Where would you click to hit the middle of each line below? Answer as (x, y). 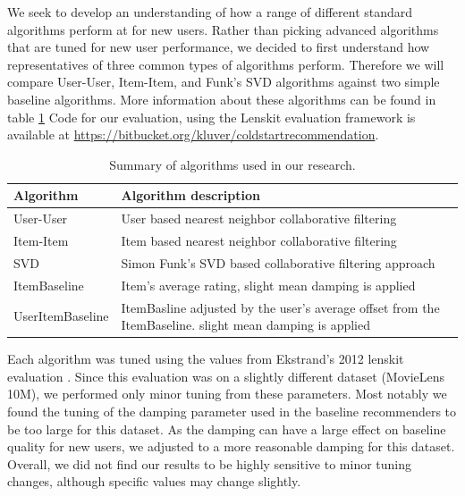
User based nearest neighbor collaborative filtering (259, 219)
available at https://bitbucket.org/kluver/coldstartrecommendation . (193, 135)
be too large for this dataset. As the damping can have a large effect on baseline (227, 429)
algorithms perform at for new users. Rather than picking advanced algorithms (223, 29)
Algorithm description (190, 195)
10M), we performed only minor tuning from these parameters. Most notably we (227, 394)
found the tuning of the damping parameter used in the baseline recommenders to (232, 412)
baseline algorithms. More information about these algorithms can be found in (222, 99)
